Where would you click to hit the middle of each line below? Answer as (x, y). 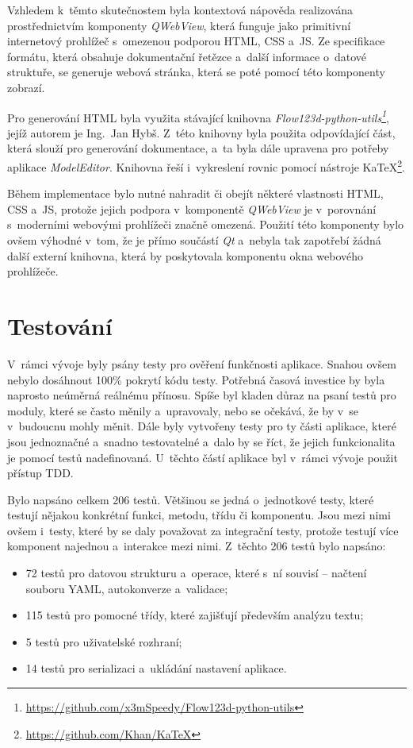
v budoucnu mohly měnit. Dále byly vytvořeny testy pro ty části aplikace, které (202, 426)
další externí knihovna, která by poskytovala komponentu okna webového (185, 255)
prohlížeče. (33, 271)
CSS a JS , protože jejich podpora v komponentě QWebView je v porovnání (192, 208)
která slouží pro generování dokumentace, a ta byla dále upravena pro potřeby (198, 148)
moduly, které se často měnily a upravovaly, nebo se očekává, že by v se (183, 410)
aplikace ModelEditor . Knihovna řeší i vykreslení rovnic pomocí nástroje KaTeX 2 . (206, 166)
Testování (60, 326)
